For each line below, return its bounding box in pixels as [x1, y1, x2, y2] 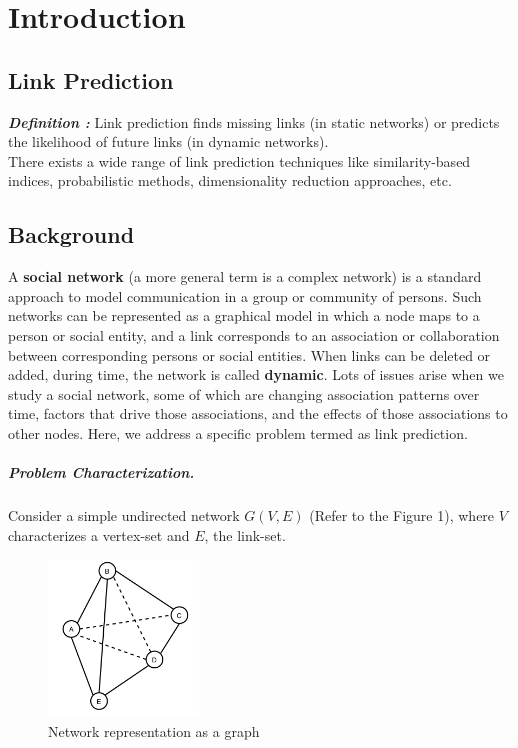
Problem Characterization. [8, 462, 195, 483]
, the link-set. [204, 524, 286, 545]
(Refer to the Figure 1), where [309, 505, 495, 526]
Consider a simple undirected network [8, 505, 240, 526]
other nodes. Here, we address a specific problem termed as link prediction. [8, 422, 468, 443]
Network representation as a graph [48, 721, 260, 742]
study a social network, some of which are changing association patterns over [8, 383, 480, 404]
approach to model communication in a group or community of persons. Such [8, 285, 482, 306]
